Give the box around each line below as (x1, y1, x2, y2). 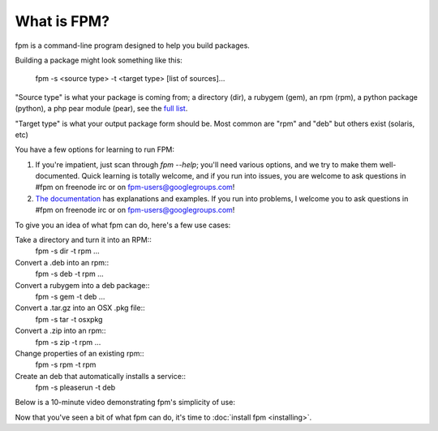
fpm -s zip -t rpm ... (35, 337, 101, 347)
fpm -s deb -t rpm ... (35, 269, 105, 279)
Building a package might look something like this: (15, 55, 182, 65)
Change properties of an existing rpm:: (15, 348, 145, 358)
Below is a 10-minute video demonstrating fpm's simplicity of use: (15, 398, 235, 407)
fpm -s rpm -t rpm (35, 360, 97, 369)
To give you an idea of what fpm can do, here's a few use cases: (15, 220, 231, 230)
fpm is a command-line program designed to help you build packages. (15, 41, 251, 50)
